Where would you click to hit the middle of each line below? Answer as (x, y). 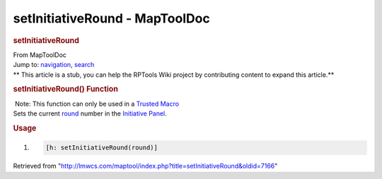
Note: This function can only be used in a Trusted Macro (97, 104)
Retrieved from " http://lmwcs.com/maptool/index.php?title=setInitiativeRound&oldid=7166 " (145, 166)
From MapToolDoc (40, 55)
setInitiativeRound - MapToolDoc (111, 18)
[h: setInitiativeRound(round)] (102, 148)
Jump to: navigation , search (54, 65)
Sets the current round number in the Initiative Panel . (90, 113)
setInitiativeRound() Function (65, 89)
